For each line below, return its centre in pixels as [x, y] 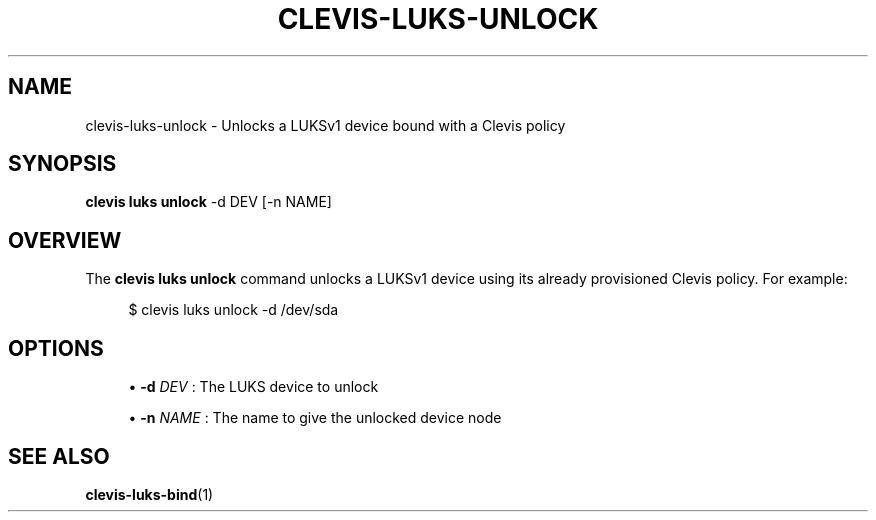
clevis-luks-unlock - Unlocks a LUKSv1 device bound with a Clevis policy [325, 125]
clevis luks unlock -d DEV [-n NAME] [208, 202]
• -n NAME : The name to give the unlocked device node [315, 418]
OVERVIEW [65, 240]
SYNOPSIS [62, 164]
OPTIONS [56, 348]
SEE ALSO [59, 456]
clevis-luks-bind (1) [149, 494]
